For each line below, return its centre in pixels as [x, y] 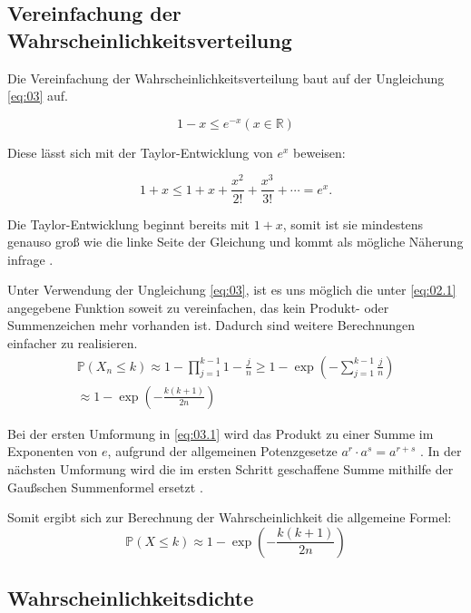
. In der [441, 451]
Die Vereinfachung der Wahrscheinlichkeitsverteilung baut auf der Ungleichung [226, 78]
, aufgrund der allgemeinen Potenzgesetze [222, 451]
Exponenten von [53, 451]
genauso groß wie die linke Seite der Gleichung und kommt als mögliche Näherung [235, 242]
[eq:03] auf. [38, 96]
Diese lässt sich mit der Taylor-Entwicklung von [140, 152]
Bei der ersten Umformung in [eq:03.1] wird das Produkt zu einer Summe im [221, 433]
